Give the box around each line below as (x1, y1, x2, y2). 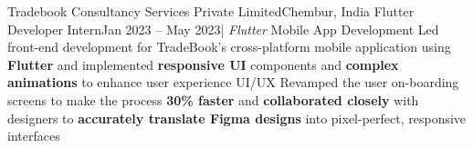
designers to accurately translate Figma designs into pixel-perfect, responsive (7, 108, 467, 127)
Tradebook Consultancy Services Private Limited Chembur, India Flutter (7, 2, 415, 20)
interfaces (7, 126, 60, 145)
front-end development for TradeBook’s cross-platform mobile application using (7, 37, 451, 56)
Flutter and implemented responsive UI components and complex (7, 54, 399, 74)
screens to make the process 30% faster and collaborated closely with (7, 90, 419, 109)
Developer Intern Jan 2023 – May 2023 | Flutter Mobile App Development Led (7, 19, 439, 38)
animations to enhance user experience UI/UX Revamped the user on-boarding (7, 73, 459, 92)
